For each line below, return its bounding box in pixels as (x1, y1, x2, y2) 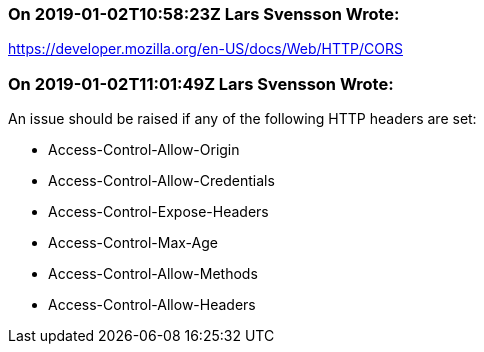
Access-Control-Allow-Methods (48, 265, 258, 283)
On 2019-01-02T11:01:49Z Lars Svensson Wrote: (8, 73, 394, 94)
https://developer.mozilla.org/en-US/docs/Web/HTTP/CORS (8, 40, 403, 58)
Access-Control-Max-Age (48, 234, 218, 252)
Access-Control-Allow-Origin (48, 141, 240, 159)
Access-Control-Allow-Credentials (48, 172, 275, 190)
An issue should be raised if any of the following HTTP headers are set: (8, 110, 477, 128)
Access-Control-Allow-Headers (48, 296, 256, 314)
